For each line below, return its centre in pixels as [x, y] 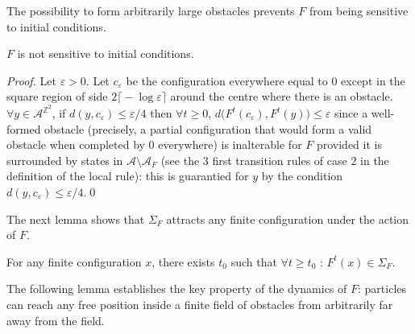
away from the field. [56, 320]
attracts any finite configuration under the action [288, 219]
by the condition [302, 176]
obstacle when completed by [76, 144]
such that [254, 261]
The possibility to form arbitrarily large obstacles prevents [151, 10]
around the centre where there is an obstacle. [282, 96]
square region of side [57, 96]
